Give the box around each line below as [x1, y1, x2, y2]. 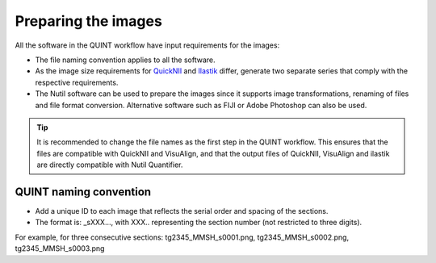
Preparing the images [15, 12, 163, 30]
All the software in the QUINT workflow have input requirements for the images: [15, 40, 280, 50]
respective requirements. [35, 77, 119, 87]
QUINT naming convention [15, 185, 152, 198]
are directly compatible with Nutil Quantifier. [36, 160, 183, 169]
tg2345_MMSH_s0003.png [15, 244, 105, 253]
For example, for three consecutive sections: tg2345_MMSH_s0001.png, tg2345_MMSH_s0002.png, [15, 232, 350, 242]
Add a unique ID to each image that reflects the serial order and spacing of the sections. [35, 206, 329, 215]
